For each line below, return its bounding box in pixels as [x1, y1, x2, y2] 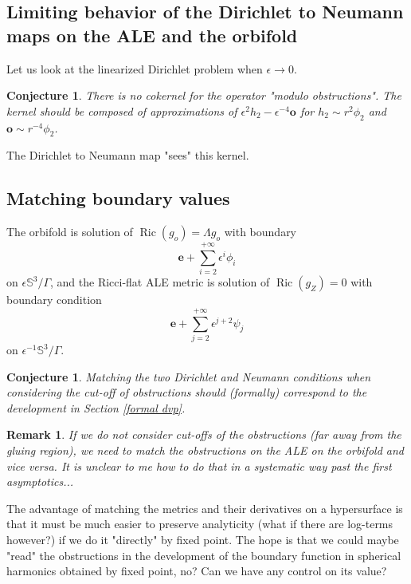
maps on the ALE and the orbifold [6, 22, 298, 47]
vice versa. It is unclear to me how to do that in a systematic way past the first [6, 457, 392, 474]
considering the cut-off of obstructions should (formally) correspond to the [6, 384, 367, 401]
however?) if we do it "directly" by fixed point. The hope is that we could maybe [6, 531, 399, 547]
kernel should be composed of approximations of [6, 102, 237, 119]
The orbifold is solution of [6, 223, 133, 240]
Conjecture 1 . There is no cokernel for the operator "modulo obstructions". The [6, 87, 401, 104]
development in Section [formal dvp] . [6, 399, 186, 416]
